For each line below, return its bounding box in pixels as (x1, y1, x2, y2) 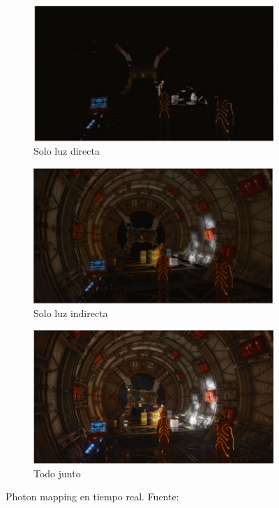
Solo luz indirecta (33, 306, 108, 321)
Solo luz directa (33, 144, 100, 158)
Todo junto (33, 465, 81, 480)
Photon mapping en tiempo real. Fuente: (6, 489, 179, 504)
